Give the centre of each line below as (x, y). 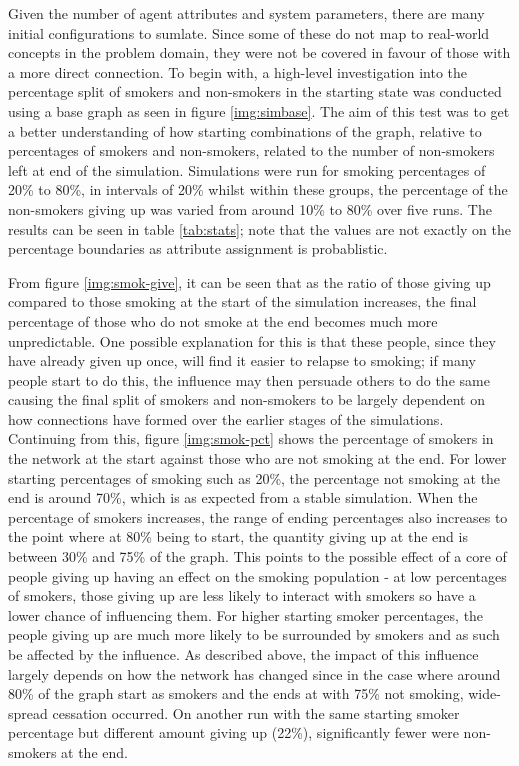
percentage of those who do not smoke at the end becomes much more (223, 320)
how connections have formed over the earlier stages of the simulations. (226, 418)
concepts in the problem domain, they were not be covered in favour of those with (259, 52)
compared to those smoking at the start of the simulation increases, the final (242, 301)
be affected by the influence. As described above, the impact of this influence (243, 654)
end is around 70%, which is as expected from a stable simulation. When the (243, 497)
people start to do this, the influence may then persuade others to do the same (249, 379)
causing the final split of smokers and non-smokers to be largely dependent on (246, 399)
